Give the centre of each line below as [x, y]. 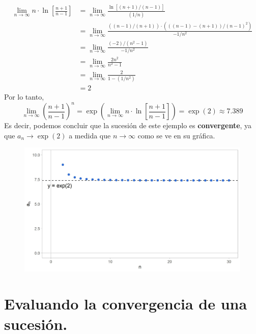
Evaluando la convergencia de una [126, 304]
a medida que [90, 135]
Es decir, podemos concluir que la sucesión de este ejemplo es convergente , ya [128, 125]
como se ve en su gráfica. [176, 135]
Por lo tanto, [24, 97]
